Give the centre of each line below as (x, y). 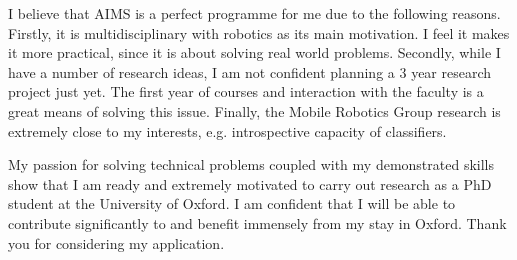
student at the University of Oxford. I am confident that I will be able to (232, 203)
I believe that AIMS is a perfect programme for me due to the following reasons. (254, 13)
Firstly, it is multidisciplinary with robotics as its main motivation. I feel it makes (259, 32)
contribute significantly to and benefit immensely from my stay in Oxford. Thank (257, 222)
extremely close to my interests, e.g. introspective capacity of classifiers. (227, 130)
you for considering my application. (116, 242)
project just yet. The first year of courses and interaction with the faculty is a (246, 91)
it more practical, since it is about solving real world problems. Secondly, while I (254, 52)
